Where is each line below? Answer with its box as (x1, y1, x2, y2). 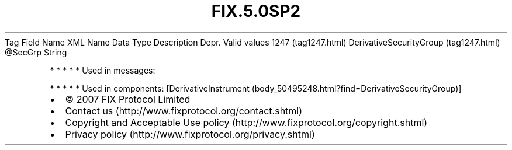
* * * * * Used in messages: (50, 65, 155, 75)
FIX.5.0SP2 (211, 1, 301, 21)
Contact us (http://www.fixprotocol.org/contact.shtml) (65, 104, 303, 117)
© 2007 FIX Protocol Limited (65, 93, 191, 105)
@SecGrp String (5, 47, 67, 57)
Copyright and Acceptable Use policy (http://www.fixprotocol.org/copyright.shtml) (65, 116, 428, 128)
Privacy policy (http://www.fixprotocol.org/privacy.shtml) (65, 128, 315, 140)
